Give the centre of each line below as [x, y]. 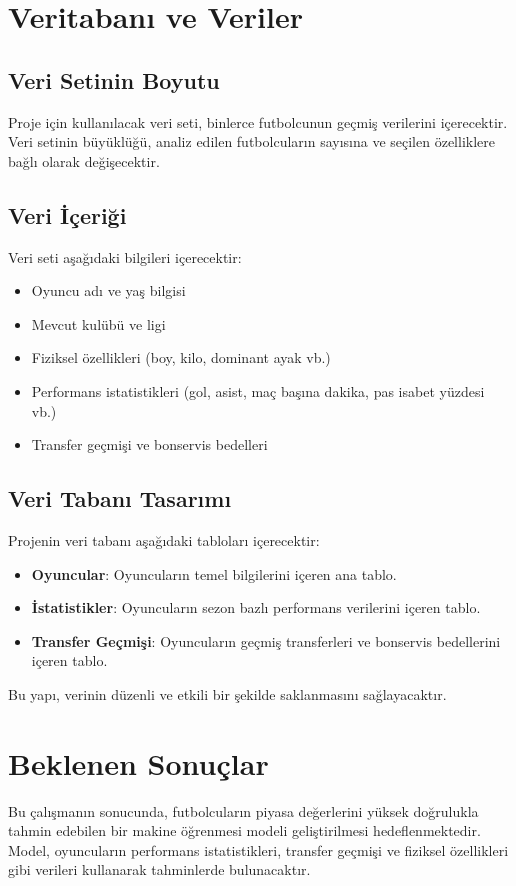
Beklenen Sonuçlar [138, 762]
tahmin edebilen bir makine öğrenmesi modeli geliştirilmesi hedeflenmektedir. [244, 830]
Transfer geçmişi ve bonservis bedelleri [149, 444]
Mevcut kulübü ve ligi [98, 323]
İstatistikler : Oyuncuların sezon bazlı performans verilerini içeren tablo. [256, 607]
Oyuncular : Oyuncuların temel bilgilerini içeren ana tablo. [214, 573]
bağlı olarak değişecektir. [84, 160]
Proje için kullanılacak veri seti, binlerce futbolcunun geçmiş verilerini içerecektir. [258, 121]
